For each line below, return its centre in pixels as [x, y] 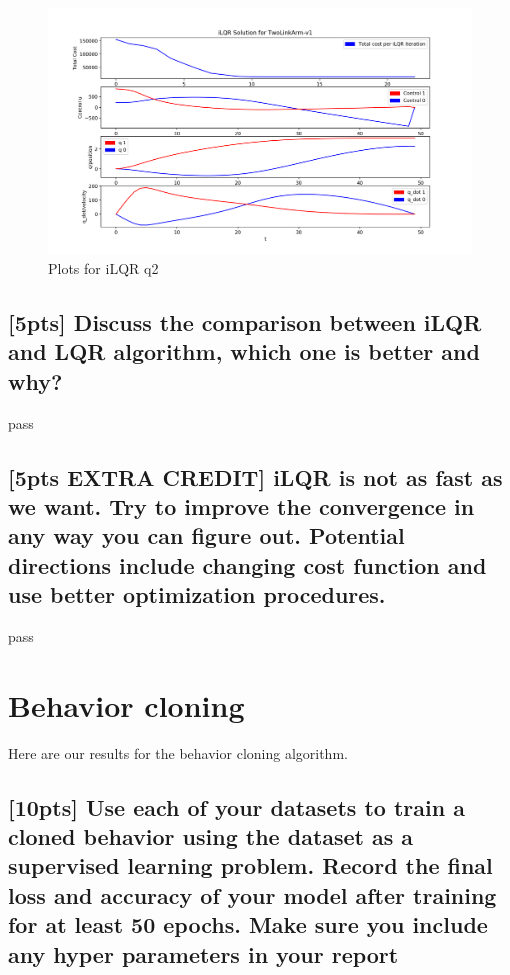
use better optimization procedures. [197, 594]
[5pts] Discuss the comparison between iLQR [245, 321]
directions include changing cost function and [247, 564]
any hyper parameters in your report [203, 953]
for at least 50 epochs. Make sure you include [248, 924]
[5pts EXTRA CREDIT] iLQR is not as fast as [255, 476]
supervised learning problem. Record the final [250, 865]
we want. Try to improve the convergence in [241, 505]
